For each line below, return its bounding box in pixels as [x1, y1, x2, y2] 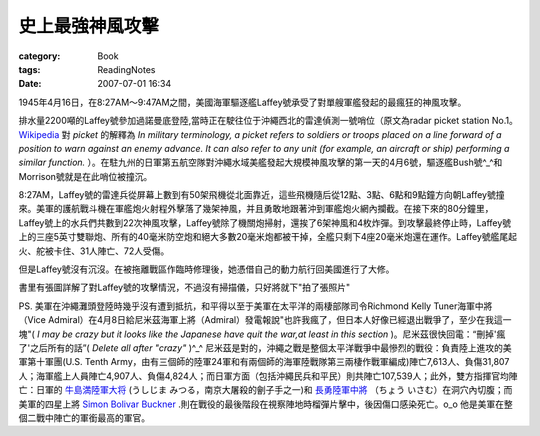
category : [18, 50, 61, 62]
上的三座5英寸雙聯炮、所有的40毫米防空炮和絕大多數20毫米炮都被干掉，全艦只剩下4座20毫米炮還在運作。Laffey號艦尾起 [18, 231, 517, 243]
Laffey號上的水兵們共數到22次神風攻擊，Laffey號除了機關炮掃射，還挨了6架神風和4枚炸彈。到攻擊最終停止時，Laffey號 [18, 216, 512, 229]
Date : [18, 78, 42, 90]
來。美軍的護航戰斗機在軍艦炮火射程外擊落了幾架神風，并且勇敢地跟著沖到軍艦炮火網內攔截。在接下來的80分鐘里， [18, 203, 494, 215]
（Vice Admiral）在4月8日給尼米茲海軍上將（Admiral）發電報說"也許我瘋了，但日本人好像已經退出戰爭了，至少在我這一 [18, 314, 512, 326]
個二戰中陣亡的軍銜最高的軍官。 [18, 411, 150, 424]
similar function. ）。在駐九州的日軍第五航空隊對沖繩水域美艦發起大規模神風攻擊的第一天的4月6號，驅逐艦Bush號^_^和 [18, 156, 503, 169]
